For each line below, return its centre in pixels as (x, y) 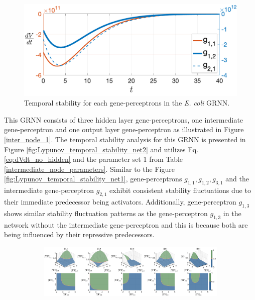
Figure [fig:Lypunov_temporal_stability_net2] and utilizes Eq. (101, 149)
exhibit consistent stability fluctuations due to (180, 190)
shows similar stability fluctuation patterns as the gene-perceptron (106, 213)
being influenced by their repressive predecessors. (79, 234)
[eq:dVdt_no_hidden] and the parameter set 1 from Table (94, 159)
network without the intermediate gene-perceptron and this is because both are (126, 224)
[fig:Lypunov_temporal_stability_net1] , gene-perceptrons (93, 179)
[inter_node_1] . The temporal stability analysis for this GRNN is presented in (125, 139)
